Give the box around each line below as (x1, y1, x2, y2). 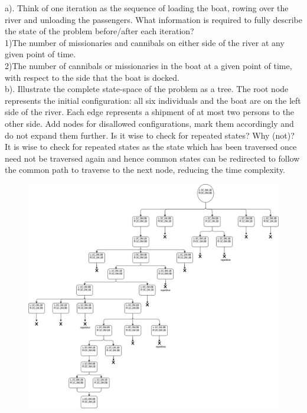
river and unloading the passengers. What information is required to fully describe (5, 13, 302, 25)
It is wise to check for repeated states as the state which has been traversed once (5, 140, 297, 153)
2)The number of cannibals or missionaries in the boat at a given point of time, (5, 59, 292, 71)
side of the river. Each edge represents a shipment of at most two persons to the (5, 106, 295, 118)
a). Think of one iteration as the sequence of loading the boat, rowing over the (5, 2, 289, 14)
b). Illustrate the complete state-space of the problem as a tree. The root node (5, 83, 289, 95)
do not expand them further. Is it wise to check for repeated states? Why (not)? (5, 129, 295, 141)
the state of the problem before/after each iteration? (5, 25, 194, 37)
